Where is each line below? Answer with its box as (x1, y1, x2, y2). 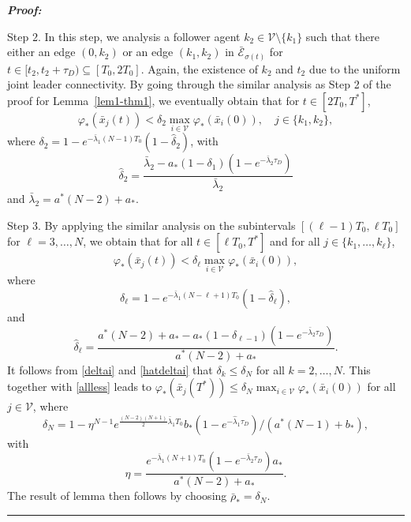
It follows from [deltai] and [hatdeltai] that (7, 361, 213, 377)
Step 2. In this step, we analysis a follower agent (7, 28, 241, 44)
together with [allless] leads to (7, 378, 152, 395)
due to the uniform (308, 60, 401, 77)
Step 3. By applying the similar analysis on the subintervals (7, 216, 296, 233)
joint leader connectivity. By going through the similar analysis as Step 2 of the (7, 76, 391, 92)
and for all (270, 233, 320, 250)
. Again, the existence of (140, 60, 258, 77)
